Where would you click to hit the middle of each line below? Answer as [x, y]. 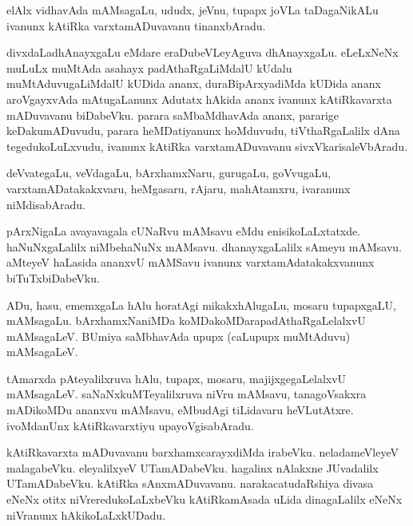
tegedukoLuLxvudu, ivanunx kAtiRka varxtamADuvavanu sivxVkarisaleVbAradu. [207, 146]
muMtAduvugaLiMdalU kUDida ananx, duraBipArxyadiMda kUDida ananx [194, 83]
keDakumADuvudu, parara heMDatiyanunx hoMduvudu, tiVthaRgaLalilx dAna [203, 131]
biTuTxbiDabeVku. [53, 277]
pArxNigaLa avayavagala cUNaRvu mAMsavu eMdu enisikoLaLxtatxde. [184, 231]
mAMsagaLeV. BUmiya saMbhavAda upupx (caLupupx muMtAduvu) [179, 336]
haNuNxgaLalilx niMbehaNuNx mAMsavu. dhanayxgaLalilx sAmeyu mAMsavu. [204, 246]
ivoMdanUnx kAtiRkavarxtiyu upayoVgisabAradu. [130, 425]
